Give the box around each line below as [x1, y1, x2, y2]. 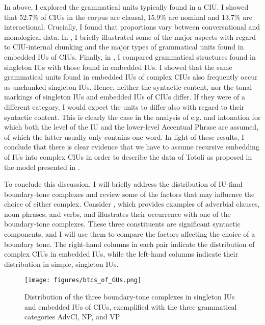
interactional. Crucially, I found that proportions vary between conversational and [4, 21, 260, 32]
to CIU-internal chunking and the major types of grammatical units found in [4, 41, 244, 52]
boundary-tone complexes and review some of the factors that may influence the [4, 188, 255, 199]
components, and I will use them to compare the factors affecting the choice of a [4, 229, 255, 239]
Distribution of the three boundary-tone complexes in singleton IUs [24, 291, 235, 302]
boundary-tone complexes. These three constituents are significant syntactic [4, 218, 241, 229]
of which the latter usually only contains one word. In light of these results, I [4, 131, 245, 142]
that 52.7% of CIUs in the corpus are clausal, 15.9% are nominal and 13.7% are [4, 11, 252, 22]
